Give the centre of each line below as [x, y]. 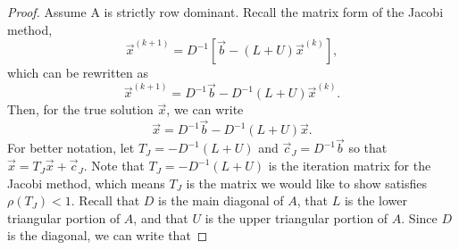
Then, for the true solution [80, 109]
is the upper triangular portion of [296, 217]
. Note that [114, 166]
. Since [419, 217]
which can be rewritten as [78, 73]
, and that [161, 217]
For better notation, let [71, 148]
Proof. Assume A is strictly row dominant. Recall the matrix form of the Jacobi [225, 12]
